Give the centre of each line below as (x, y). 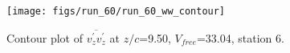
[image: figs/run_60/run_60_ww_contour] (116, 11)
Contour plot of (45, 37)
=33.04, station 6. (240, 37)
